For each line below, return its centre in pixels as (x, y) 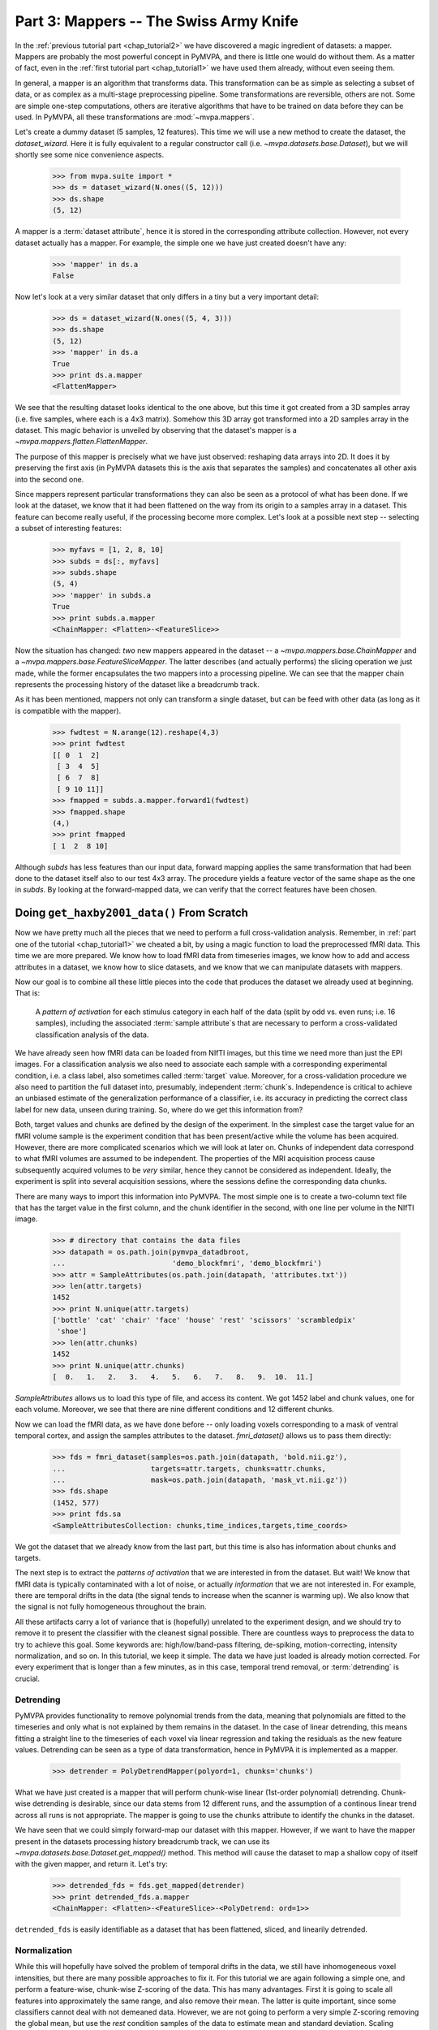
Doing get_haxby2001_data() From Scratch (132, 913)
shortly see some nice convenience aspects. (90, 155)
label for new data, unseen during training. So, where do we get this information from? (159, 1109)
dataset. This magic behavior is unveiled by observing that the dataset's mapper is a (156, 430)
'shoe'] (72, 1331)
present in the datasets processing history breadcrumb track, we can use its (142, 1841)
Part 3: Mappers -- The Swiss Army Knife (157, 21)
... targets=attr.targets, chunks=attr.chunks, (189, 1469)
